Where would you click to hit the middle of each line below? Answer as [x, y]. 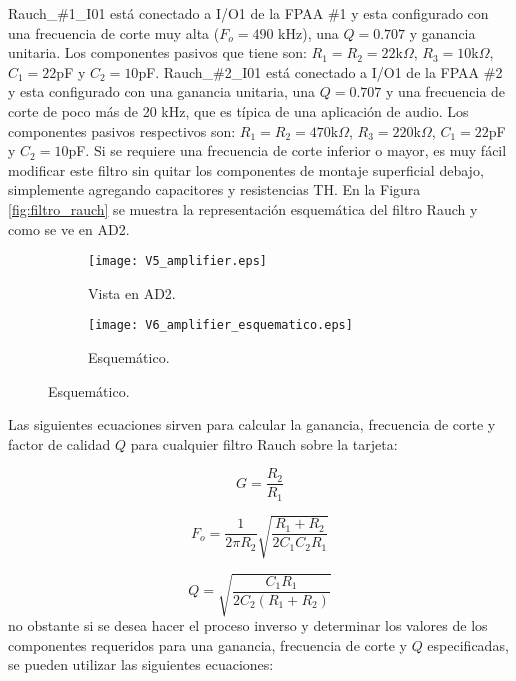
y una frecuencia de [446, 91]
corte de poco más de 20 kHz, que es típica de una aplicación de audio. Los [238, 110]
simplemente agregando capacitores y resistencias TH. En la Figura [214, 189]
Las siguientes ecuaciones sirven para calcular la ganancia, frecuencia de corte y [252, 424]
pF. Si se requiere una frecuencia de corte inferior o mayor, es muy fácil [287, 150]
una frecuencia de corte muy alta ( [114, 32]
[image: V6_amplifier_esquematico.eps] [220, 325]
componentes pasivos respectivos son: [122, 130]
